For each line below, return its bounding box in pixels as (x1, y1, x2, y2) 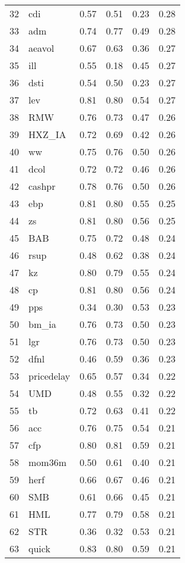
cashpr (28, 179, 56, 193)
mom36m (28, 455, 66, 469)
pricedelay (28, 369, 71, 383)
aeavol (28, 41, 55, 55)
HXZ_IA (28, 127, 66, 141)
